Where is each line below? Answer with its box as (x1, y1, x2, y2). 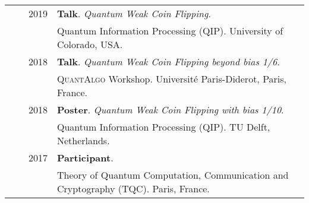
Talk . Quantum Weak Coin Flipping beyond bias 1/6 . (57, 55, 280, 68)
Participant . (57, 151, 113, 164)
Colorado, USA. (57, 37, 123, 51)
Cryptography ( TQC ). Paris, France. (57, 182, 210, 195)
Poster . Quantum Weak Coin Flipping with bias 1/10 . (57, 103, 284, 116)
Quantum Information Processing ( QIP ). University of (57, 24, 283, 37)
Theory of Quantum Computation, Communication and (57, 168, 289, 182)
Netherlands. (57, 134, 110, 147)
